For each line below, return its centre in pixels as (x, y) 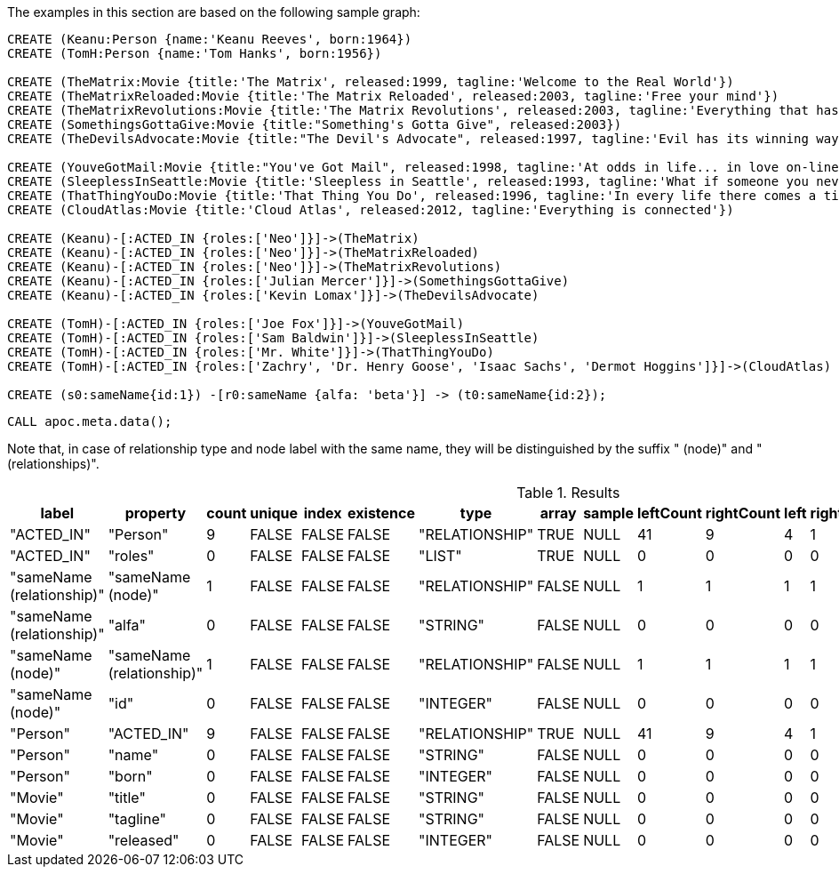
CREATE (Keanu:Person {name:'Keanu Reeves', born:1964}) (210, 39)
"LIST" (440, 556)
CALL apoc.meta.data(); (90, 421)
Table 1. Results (568, 493)
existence (382, 513)
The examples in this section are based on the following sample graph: (214, 12)
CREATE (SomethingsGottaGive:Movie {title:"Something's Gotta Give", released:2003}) (315, 124)
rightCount (743, 513)
